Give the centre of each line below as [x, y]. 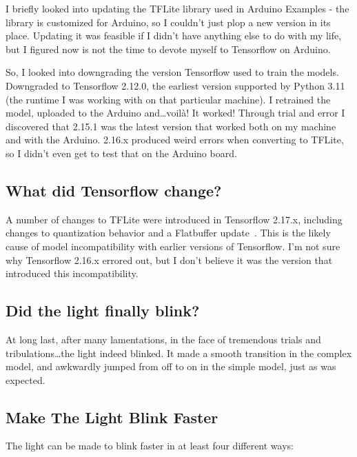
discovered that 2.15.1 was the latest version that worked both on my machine [171, 126]
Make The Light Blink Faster [112, 417]
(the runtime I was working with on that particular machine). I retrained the [168, 99]
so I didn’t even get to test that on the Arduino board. [121, 153]
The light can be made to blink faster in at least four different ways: [150, 446]
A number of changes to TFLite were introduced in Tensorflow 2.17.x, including [174, 219]
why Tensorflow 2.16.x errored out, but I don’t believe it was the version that [169, 260]
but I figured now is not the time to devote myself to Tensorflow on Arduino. [168, 49]
